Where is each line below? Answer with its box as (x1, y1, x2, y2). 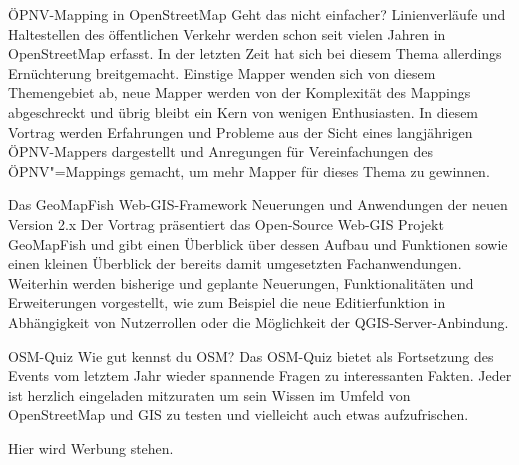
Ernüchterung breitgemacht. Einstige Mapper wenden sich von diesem (8, 62, 436, 83)
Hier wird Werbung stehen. (8, 437, 174, 458)
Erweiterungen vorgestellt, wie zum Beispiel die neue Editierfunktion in (8, 292, 446, 313)
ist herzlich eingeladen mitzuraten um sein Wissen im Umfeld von (8, 384, 411, 405)
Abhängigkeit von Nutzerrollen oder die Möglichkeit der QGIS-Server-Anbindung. (8, 311, 509, 332)
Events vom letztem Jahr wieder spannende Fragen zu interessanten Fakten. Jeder (8, 365, 512, 386)
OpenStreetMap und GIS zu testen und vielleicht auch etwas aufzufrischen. (8, 404, 469, 425)
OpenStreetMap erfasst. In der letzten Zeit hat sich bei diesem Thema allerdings (8, 43, 502, 64)
